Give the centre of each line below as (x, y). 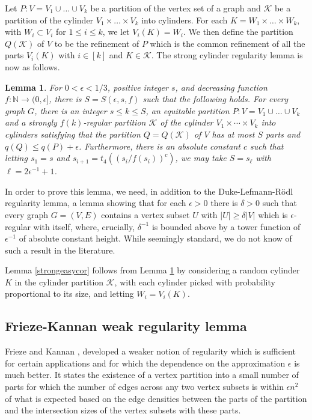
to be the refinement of (97, 43)
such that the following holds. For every (216, 99)
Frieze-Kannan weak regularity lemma (126, 326)
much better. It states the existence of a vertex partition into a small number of (152, 375)
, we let (116, 32)
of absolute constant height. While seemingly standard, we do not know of (155, 238)
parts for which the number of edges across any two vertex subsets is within (144, 387)
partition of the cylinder (49, 20)
